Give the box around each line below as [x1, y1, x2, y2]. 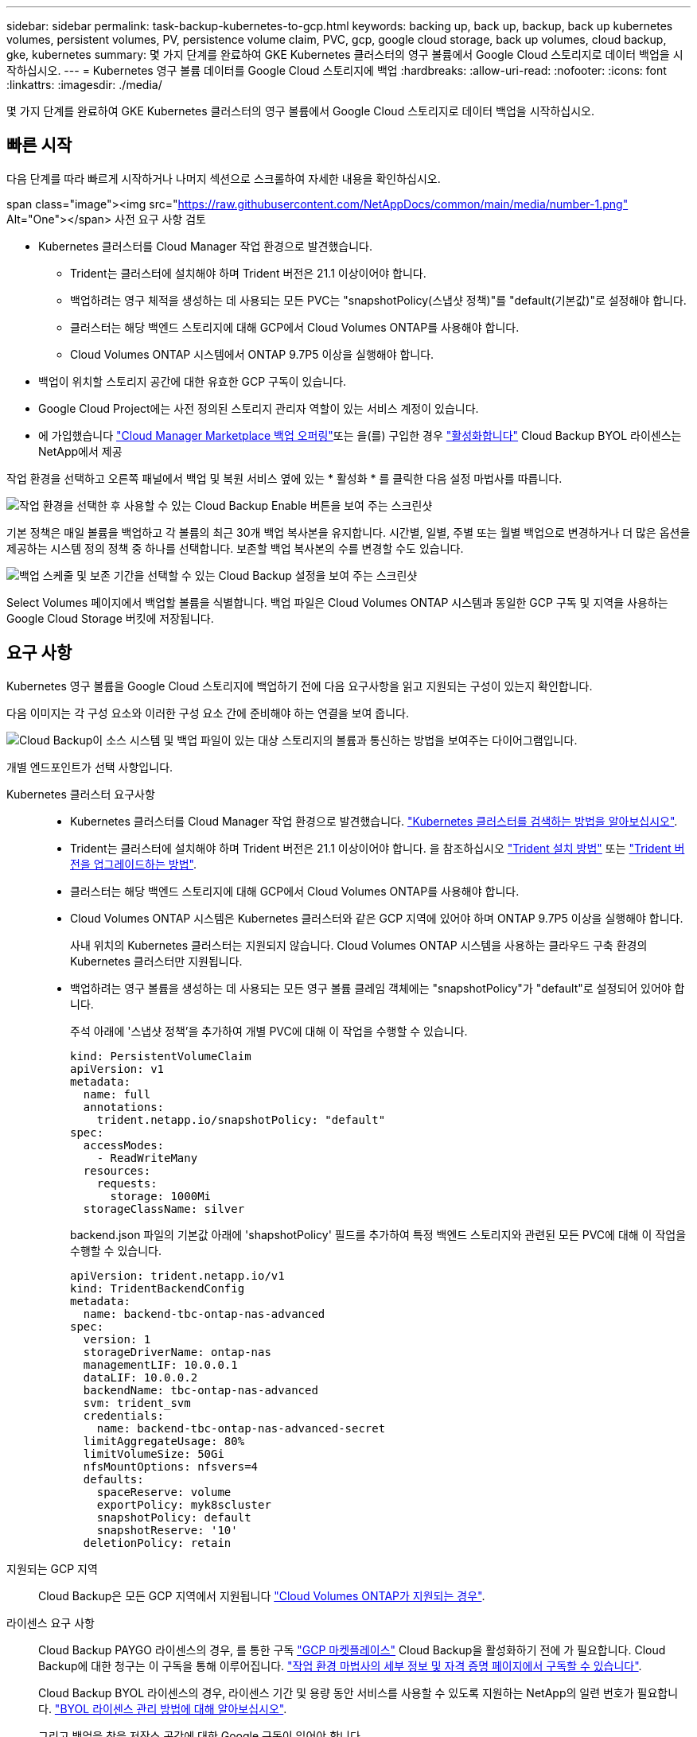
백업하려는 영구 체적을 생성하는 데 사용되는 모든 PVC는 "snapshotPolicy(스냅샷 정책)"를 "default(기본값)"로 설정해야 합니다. [70, 293, 687, 307]
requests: [96, 1176, 158, 1190]
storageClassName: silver [83, 1202, 245, 1215]
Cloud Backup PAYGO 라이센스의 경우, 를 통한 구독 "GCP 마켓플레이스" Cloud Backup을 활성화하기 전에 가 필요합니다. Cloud [38, 1642, 666, 1657]
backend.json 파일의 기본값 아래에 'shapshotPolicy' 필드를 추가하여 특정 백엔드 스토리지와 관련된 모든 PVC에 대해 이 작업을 [70, 1227, 687, 1242]
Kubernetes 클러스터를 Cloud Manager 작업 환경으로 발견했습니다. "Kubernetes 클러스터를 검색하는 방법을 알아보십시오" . [70, 814, 678, 828]
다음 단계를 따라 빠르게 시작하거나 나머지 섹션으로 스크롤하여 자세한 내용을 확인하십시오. [6, 171, 441, 185]
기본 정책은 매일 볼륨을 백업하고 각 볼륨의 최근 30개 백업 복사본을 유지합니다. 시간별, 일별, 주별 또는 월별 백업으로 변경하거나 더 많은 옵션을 [6, 525, 691, 539]
